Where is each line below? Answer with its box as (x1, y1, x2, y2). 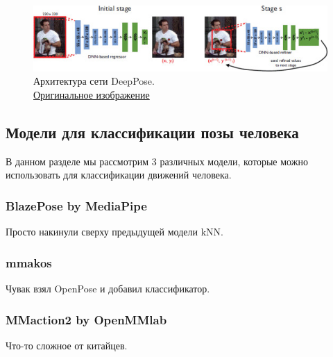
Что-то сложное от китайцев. (6, 338, 128, 352)
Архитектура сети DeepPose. (33, 74, 155, 88)
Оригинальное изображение (33, 88, 150, 101)
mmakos (6, 254, 52, 271)
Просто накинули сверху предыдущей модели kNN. (6, 224, 223, 239)
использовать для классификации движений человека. (6, 167, 232, 182)
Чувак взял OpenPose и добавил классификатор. (6, 281, 210, 296)
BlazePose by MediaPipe (6, 197, 147, 214)
